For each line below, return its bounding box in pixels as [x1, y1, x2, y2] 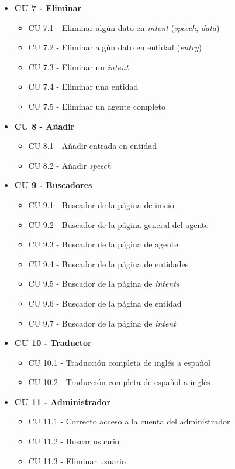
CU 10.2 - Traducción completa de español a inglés [28, 376, 210, 388]
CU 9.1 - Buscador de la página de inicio [28, 198, 174, 210]
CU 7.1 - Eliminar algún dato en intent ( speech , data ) [28, 21, 220, 33]
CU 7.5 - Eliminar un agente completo [28, 100, 165, 112]
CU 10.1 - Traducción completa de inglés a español [28, 356, 210, 368]
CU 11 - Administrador [14, 395, 111, 407]
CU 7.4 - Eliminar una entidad [28, 80, 139, 93]
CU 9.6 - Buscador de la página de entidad [28, 297, 182, 309]
